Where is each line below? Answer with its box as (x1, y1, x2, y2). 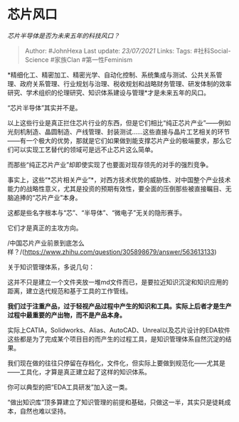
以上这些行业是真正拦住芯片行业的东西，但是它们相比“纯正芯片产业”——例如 (7, 118, 231, 127)
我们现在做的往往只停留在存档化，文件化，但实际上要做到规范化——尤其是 (7, 359, 225, 367)
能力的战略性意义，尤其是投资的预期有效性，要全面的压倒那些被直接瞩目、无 (7, 184, 232, 193)
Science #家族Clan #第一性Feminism (24, 55, 133, 64)
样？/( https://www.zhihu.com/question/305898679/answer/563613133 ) (7, 247, 217, 256)
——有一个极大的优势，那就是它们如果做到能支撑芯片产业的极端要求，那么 (7, 136, 225, 144)
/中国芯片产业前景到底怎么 (7, 238, 85, 247)
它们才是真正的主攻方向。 (7, 223, 83, 232)
